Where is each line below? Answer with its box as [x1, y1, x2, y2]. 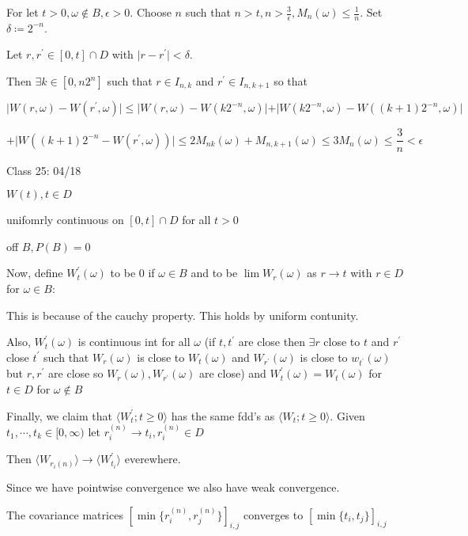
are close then [238, 333, 305, 350]
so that [274, 73, 308, 89]
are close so [48, 365, 104, 382]
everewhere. [124, 450, 181, 467]
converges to [243, 506, 304, 523]
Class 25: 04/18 [6, 162, 81, 178]
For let [6, 4, 39, 20]
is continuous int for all [77, 333, 191, 350]
